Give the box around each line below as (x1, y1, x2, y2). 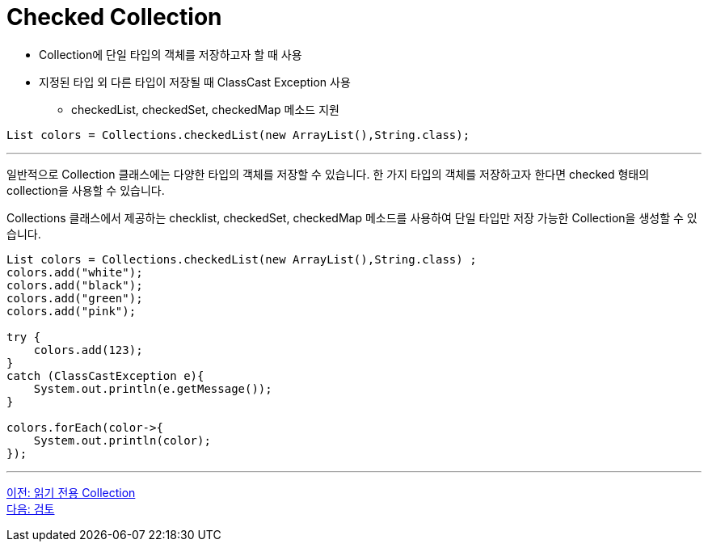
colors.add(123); (33, 343, 143, 356)
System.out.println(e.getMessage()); (33, 381, 272, 395)
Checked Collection (6, 3, 222, 31)
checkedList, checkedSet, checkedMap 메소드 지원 (71, 102, 339, 116)
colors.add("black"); (6, 278, 143, 292)
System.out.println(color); (33, 433, 211, 447)
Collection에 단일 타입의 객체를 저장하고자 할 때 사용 (39, 47, 302, 61)
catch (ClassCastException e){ (6, 369, 204, 382)
